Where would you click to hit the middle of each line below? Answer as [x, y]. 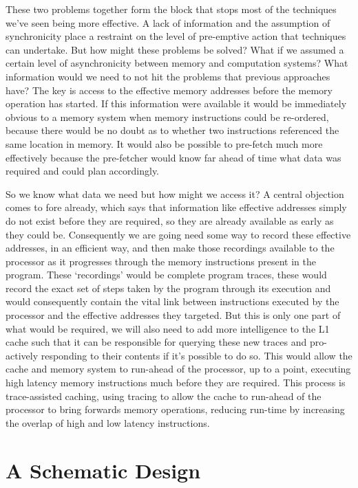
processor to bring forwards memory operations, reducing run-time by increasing [175, 409]
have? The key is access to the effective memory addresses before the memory [169, 90]
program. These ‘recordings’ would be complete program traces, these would [166, 275]
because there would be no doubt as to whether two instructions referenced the [172, 130]
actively [22, 355]
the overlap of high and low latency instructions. [108, 422]
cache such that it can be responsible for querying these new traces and [156, 342]
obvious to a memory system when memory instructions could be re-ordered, [167, 117]
